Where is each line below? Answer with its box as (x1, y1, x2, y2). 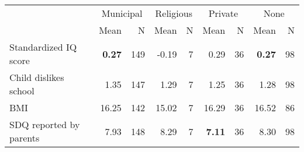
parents (9, 131, 40, 144)
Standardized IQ (9, 40, 77, 54)
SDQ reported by (9, 118, 80, 131)
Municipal (101, 6, 143, 20)
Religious (155, 6, 192, 20)
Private (208, 6, 239, 20)
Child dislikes (9, 70, 64, 84)
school (9, 84, 34, 97)
